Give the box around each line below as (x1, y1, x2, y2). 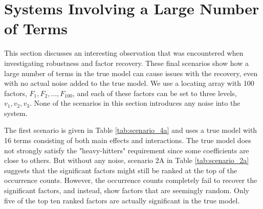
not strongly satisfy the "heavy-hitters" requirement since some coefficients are (4, 145, 249, 155)
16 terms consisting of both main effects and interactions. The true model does (4, 135, 251, 146)
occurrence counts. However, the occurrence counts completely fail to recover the (4, 175, 257, 185)
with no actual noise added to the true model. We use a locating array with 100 (4, 78, 254, 88)
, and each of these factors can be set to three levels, (72, 87, 237, 98)
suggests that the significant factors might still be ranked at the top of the (4, 165, 237, 175)
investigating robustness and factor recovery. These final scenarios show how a (4, 57, 249, 68)
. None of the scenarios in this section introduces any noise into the (29, 98, 240, 108)
